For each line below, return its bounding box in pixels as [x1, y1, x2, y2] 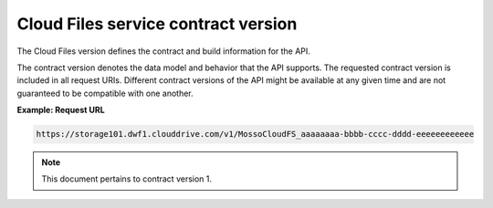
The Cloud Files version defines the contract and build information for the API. [16, 46, 310, 57]
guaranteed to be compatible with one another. [16, 88, 194, 99]
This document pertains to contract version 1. [41, 173, 213, 184]
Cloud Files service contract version [16, 14, 298, 34]
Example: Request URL [16, 105, 105, 116]
